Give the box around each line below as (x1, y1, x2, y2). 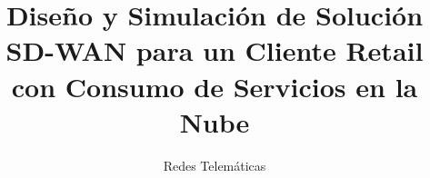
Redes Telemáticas (163, 155, 266, 174)
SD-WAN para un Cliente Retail (5, 32, 424, 69)
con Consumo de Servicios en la (11, 67, 418, 104)
